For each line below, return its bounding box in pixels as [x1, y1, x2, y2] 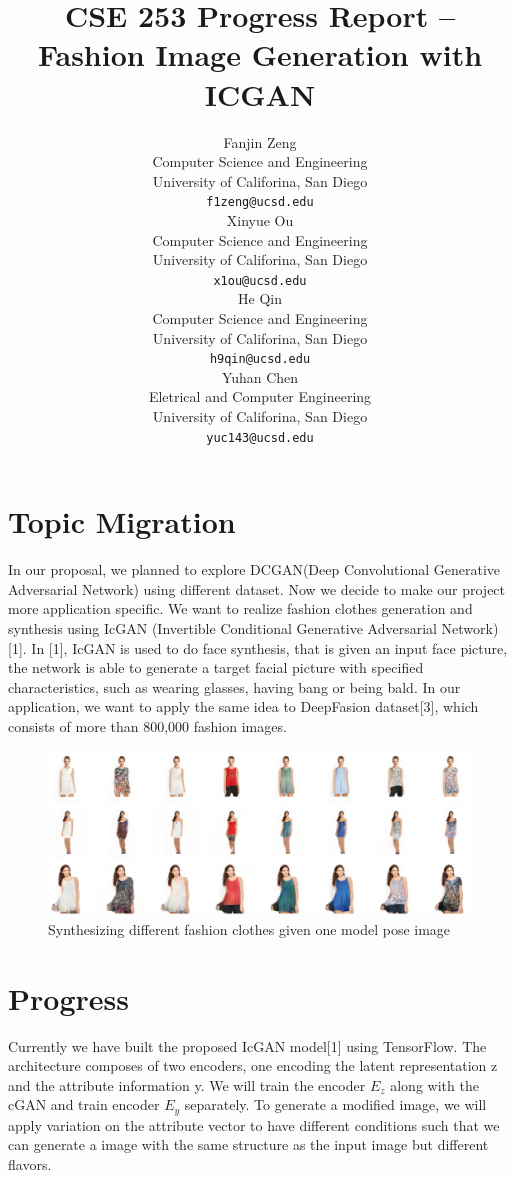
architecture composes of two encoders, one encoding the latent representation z [8, 1055, 498, 1076]
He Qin [238, 288, 282, 309]
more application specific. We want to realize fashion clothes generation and [8, 598, 473, 619]
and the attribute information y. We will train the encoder [8, 1074, 366, 1095]
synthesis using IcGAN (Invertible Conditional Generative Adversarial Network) [8, 617, 499, 638]
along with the [390, 1074, 479, 1095]
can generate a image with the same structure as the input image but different [8, 1134, 489, 1155]
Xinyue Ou [226, 209, 294, 230]
